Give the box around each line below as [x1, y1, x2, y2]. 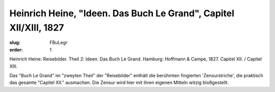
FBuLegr [49, 40, 68, 46]
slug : [9, 40, 20, 46]
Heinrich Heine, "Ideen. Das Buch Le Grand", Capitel [9, 8, 234, 19]
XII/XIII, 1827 [9, 22, 64, 33]
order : [9, 46, 23, 53]
